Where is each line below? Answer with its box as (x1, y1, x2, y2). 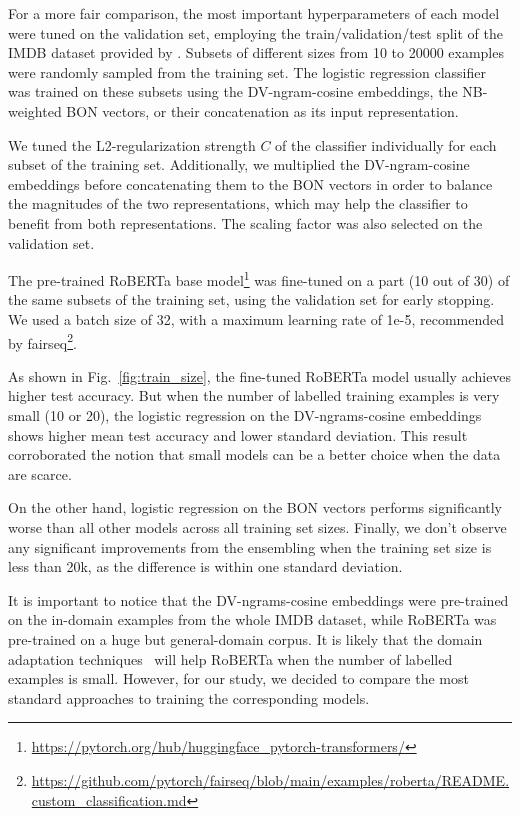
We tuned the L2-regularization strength (8, 134, 256, 155)
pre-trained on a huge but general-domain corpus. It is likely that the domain (8, 628, 483, 649)
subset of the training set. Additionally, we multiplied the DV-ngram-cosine (8, 154, 470, 175)
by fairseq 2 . (8, 329, 77, 353)
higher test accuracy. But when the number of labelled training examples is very (8, 385, 500, 406)
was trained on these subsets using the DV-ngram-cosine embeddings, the (8, 81, 458, 102)
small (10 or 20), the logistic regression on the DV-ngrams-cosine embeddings (8, 405, 482, 425)
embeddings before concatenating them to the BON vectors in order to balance (8, 173, 493, 194)
